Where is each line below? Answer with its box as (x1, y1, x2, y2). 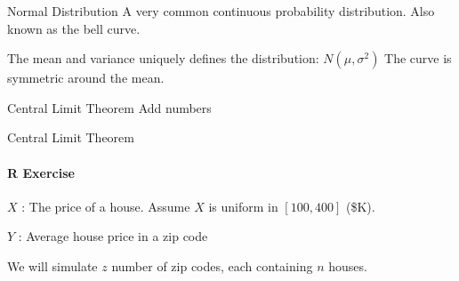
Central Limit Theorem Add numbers (7, 98, 212, 116)
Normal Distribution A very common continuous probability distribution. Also (7, 2, 435, 20)
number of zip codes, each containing (111, 256, 313, 275)
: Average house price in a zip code (18, 227, 208, 245)
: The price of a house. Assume (21, 197, 190, 215)
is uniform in (208, 197, 278, 215)
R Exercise (7, 163, 75, 181)
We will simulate (7, 256, 98, 275)
